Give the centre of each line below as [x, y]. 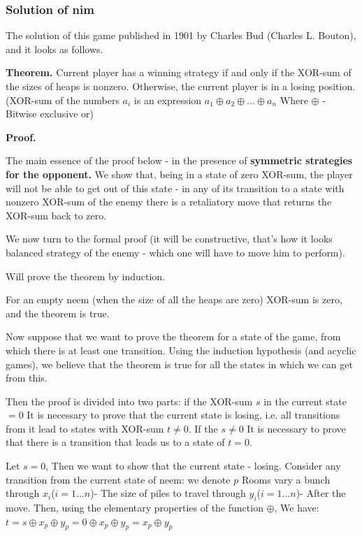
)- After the [321, 493]
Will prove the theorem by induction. [85, 276]
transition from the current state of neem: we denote [118, 479]
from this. [27, 378]
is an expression [168, 100]
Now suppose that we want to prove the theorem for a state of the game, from [173, 336]
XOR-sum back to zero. [56, 215]
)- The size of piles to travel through [168, 493]
